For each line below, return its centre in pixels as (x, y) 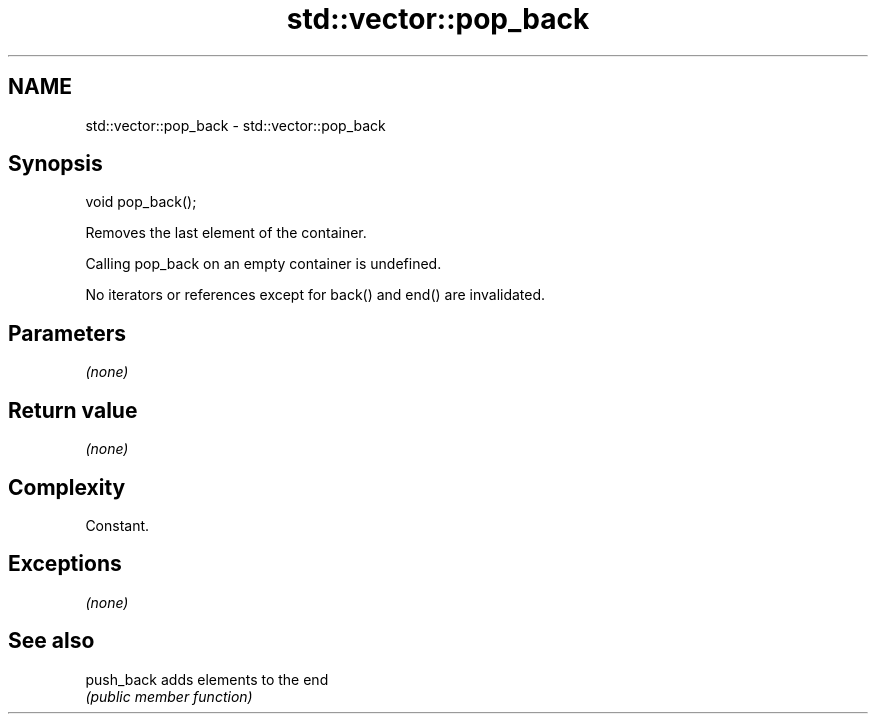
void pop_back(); (141, 202)
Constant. (117, 525)
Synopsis (55, 164)
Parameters (67, 333)
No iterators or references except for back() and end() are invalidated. (315, 295)
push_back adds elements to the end (207, 679)
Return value (73, 410)
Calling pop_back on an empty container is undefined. (263, 264)
